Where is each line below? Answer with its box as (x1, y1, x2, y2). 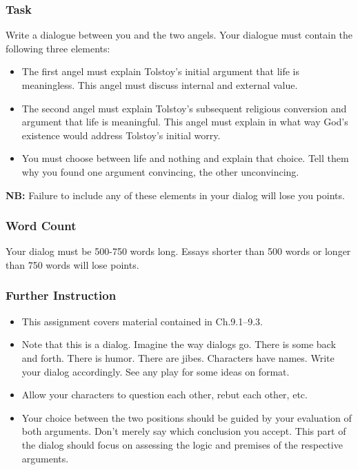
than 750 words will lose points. (6, 257, 139, 272)
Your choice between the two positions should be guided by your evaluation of (21, 410, 352, 425)
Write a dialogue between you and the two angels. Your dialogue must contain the (6, 28, 353, 42)
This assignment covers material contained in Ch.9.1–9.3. (21, 314, 263, 328)
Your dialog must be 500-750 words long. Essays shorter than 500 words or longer (6, 244, 351, 258)
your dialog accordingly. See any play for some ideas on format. (21, 364, 290, 378)
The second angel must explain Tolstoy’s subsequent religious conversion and (21, 101, 347, 115)
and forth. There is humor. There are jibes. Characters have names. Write (21, 350, 335, 365)
